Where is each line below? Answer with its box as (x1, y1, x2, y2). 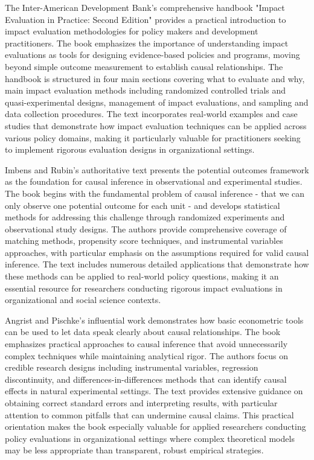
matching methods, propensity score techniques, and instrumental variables (5, 234, 283, 247)
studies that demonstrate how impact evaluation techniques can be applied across (5, 119, 307, 132)
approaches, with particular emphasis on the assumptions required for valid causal (5, 246, 309, 258)
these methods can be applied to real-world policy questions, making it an (5, 270, 279, 283)
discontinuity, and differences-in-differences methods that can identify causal (5, 372, 287, 385)
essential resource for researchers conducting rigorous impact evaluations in (5, 281, 283, 294)
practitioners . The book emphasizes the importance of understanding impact (5, 36, 289, 49)
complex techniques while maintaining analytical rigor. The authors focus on (5, 349, 288, 362)
